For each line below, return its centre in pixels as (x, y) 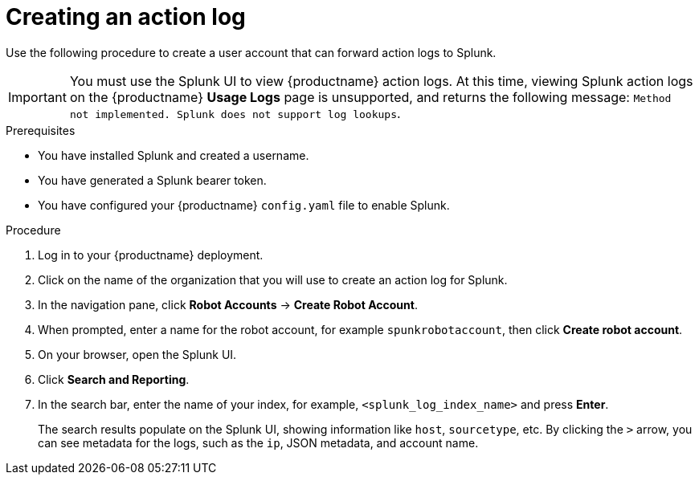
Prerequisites (41, 130)
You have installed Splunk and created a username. (174, 155)
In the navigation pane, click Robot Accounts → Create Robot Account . (228, 304)
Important (37, 97)
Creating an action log (126, 17)
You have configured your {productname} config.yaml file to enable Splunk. (244, 205)
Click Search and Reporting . (114, 379)
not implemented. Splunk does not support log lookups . (235, 113)
